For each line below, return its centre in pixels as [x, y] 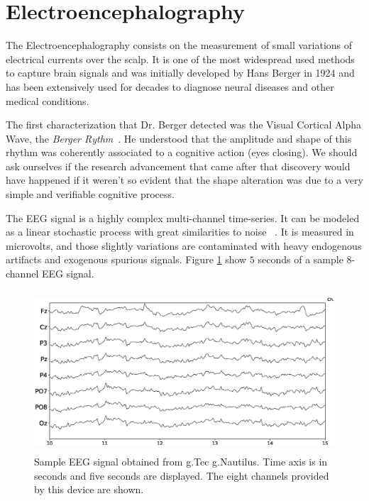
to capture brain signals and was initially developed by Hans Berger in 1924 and [180, 73]
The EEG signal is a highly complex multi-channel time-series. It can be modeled [183, 218]
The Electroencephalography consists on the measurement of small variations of [179, 45]
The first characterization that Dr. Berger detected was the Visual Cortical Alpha [183, 125]
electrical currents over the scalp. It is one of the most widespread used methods [180, 59]
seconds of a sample [301, 259]
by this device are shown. [89, 489]
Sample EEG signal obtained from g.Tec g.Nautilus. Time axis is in [181, 461]
